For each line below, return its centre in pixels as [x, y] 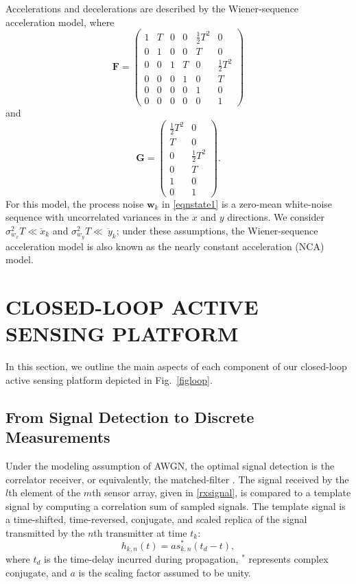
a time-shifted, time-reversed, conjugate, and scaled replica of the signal [156, 519]
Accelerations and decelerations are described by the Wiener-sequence [152, 8]
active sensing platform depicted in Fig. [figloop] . [109, 379]
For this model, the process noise [75, 203]
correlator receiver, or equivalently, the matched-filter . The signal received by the [177, 479]
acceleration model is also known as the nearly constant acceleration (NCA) [165, 246]
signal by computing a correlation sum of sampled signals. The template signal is [176, 506]
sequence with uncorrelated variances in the [97, 217]
